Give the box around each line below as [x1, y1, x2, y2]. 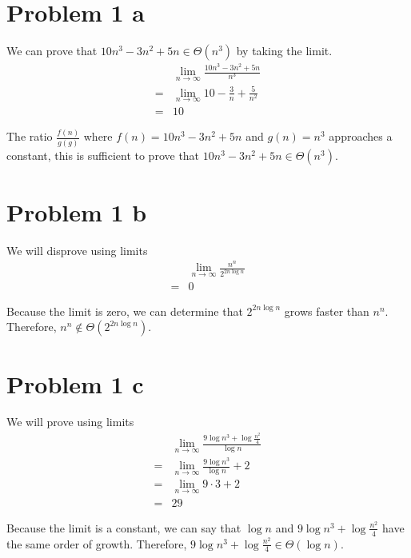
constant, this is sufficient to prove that [6, 146, 200, 163]
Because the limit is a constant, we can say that [6, 519, 241, 536]
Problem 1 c [6, 367, 144, 400]
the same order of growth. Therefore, [6, 535, 187, 552]
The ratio [6, 128, 53, 145]
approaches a [329, 128, 393, 145]
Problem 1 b [6, 195, 147, 228]
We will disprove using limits [6, 241, 148, 258]
